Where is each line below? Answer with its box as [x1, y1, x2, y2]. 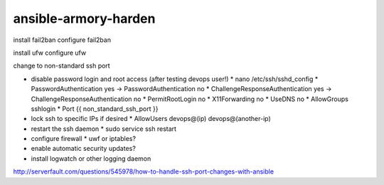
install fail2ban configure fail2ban [13, 36, 112, 44]
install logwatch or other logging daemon [31, 154, 151, 163]
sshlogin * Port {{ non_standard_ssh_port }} [31, 104, 159, 113]
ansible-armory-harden [13, 11, 156, 26]
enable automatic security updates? [31, 144, 137, 153]
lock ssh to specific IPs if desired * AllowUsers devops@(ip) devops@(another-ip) [31, 115, 272, 123]
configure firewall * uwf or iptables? [31, 134, 137, 143]
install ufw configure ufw [13, 48, 87, 57]
